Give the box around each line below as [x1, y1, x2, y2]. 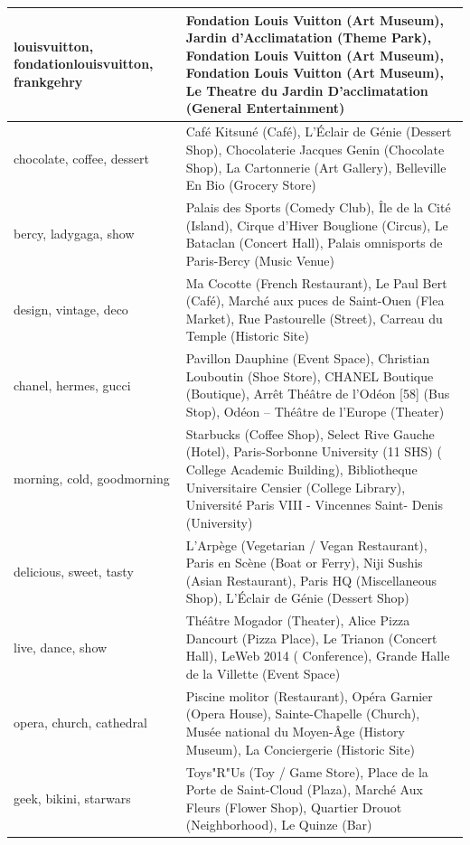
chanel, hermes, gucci [14, 375, 131, 394]
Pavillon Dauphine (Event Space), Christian [185, 349, 430, 368]
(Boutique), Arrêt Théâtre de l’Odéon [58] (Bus [185, 384, 450, 403]
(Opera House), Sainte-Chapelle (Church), [185, 704, 420, 723]
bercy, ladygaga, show [14, 224, 135, 243]
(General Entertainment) [185, 99, 345, 117]
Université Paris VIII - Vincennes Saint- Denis [185, 495, 443, 514]
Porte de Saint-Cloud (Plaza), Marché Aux [185, 780, 423, 799]
